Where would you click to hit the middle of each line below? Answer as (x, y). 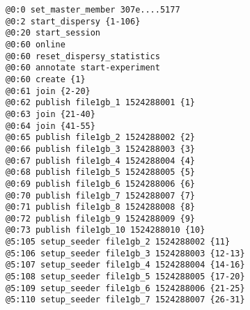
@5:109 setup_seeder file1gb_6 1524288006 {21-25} (125, 288)
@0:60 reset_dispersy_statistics (83, 56)
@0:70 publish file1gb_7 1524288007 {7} (101, 195)
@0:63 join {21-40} (50, 114)
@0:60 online (36, 44)
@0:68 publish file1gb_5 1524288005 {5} (101, 172)
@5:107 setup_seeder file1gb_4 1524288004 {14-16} (125, 265)
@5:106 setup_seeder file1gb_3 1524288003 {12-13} (125, 253)
